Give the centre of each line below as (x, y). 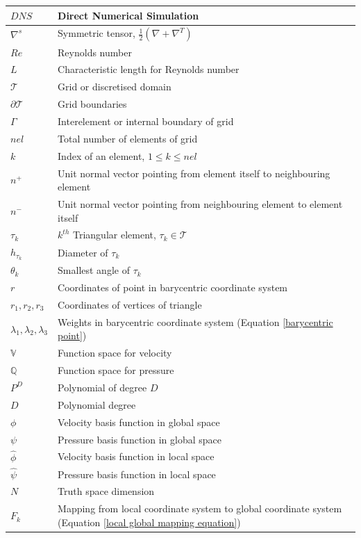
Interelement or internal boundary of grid (146, 121)
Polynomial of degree (102, 387)
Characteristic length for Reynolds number (149, 69)
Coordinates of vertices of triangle (130, 305)
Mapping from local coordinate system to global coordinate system (200, 508)
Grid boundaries (92, 104)
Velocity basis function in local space (136, 456)
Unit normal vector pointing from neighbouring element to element (200, 203)
